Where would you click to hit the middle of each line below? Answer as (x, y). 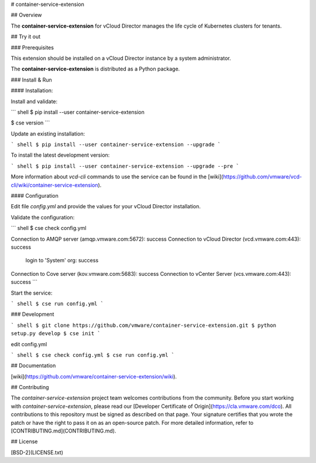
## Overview (26, 15)
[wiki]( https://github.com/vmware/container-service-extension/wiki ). (94, 376)
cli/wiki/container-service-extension (54, 185)
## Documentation (33, 366)
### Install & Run (31, 80)
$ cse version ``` (30, 123)
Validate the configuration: (43, 217)
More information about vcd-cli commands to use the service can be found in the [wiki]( (117, 177)
